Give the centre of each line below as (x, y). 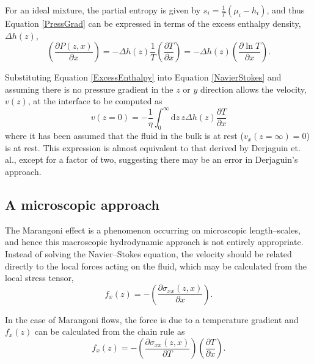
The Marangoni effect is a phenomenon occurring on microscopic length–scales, (153, 230)
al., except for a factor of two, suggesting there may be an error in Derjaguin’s (152, 159)
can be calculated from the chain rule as (110, 331)
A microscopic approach (82, 205)
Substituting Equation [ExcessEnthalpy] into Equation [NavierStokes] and (143, 77)
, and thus (286, 10)
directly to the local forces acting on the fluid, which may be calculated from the (156, 266)
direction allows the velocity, (254, 89)
